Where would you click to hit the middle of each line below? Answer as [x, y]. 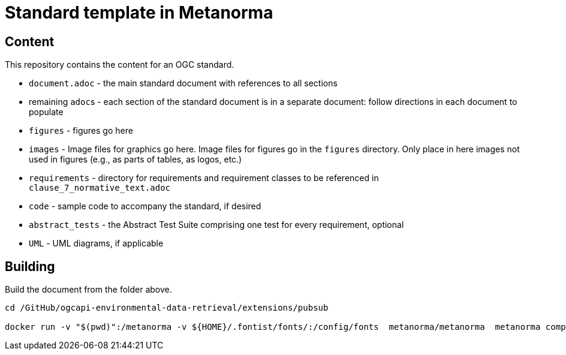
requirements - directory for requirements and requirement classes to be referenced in [204, 178]
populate [46, 112]
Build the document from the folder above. [88, 290]
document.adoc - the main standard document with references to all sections [183, 83]
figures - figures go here [81, 131]
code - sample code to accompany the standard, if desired [145, 206]
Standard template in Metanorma [139, 13]
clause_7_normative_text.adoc [100, 188]
